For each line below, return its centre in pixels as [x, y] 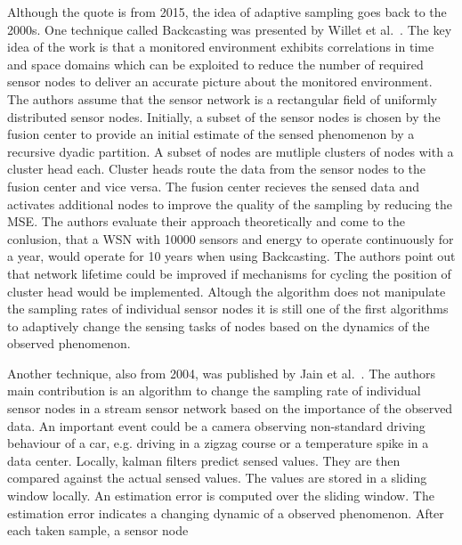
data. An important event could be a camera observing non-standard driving [216, 425]
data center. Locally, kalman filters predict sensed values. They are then [204, 460]
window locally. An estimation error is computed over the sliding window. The [221, 496]
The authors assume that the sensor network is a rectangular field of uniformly [222, 98]
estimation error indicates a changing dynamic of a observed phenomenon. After [226, 512]
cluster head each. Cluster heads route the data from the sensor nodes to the [217, 169]
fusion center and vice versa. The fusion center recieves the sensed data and [213, 186]
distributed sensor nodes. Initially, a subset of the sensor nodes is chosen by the [224, 116]
